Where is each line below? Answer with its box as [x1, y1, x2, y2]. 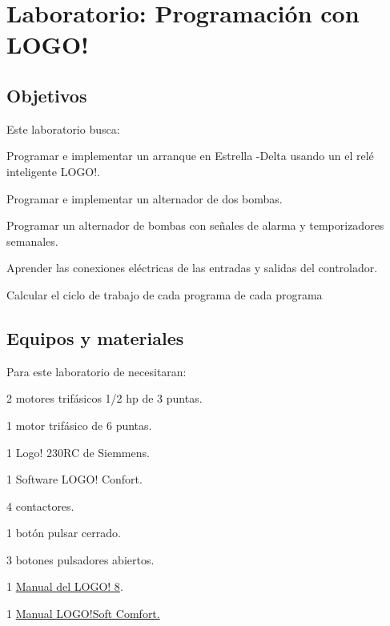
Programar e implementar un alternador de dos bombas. [6, 190, 283, 207]
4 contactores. [6, 497, 74, 514]
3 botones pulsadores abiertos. [6, 551, 155, 568]
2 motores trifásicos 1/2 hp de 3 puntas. [6, 390, 203, 407]
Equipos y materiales [6, 325, 184, 350]
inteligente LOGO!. [6, 163, 100, 179]
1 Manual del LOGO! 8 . [6, 578, 123, 595]
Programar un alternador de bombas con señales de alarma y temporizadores [6, 217, 384, 234]
